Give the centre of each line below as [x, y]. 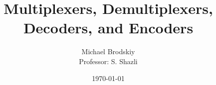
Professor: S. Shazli [108, 61]
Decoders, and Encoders [108, 28]
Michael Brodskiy [108, 51]
